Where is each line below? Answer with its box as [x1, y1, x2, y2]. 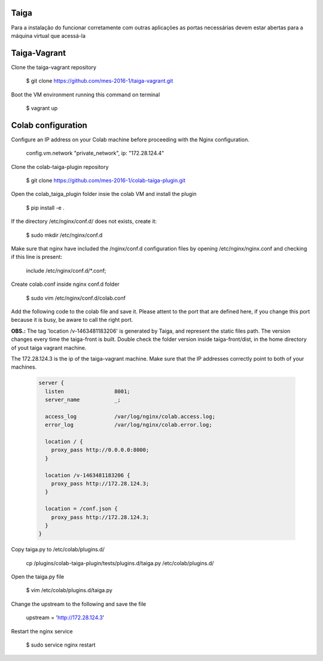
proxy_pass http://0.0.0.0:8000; [51, 446, 150, 454]
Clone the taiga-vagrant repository [11, 64, 97, 71]
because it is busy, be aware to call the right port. [11, 316, 133, 324]
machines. [11, 363, 37, 371]
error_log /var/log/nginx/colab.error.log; [45, 421, 212, 428]
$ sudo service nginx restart [26, 641, 96, 648]
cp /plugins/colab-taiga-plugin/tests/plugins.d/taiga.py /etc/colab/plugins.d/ [26, 559, 214, 566]
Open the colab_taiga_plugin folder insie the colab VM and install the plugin [11, 191, 197, 198]
